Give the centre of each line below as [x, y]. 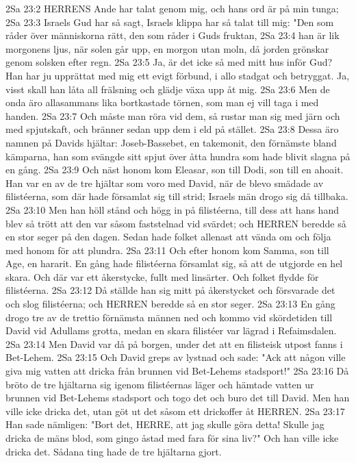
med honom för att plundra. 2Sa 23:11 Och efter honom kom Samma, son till [167, 250]
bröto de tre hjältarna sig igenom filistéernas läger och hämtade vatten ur [160, 384]
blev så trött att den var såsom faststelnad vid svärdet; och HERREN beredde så [176, 223]
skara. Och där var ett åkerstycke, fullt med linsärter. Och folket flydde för [162, 276]
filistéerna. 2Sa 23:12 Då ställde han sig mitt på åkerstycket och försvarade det [170, 290]
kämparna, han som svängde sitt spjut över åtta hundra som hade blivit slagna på [178, 156]
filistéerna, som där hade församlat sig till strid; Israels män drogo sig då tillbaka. [177, 196]
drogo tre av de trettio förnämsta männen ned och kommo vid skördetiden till [169, 317]
